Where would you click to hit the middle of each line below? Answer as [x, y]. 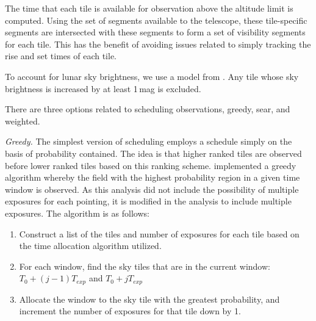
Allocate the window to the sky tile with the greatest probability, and [149, 299]
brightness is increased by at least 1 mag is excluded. [103, 88]
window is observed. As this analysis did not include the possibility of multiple [152, 189]
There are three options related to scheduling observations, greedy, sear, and [148, 109]
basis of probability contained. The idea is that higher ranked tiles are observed [153, 153]
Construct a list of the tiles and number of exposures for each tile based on [159, 233]
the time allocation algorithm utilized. [90, 246]
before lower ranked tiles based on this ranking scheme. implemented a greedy [151, 165]
